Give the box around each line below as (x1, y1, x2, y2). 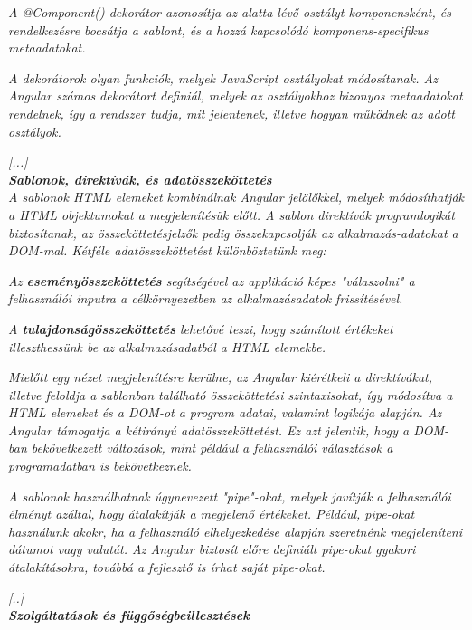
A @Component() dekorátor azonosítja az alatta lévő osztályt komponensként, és (8, 3, 451, 21)
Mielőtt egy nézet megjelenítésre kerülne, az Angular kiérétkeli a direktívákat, (8, 367, 433, 387)
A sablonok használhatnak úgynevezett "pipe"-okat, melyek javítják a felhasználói (8, 486, 451, 505)
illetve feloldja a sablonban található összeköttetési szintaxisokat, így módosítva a (8, 385, 453, 404)
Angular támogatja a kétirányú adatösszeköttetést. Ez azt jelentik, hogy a (8, 420, 410, 439)
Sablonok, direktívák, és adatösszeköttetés (8, 169, 272, 188)
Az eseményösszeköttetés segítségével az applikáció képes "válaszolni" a (8, 271, 415, 290)
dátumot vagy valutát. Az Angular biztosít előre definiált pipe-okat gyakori (8, 539, 416, 558)
